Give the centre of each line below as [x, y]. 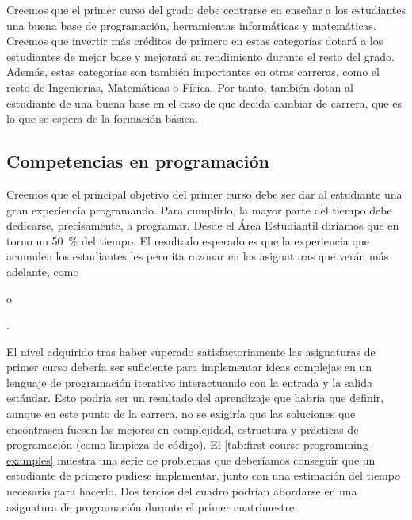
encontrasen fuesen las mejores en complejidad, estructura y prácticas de [183, 429]
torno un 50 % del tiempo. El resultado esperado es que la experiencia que [188, 240]
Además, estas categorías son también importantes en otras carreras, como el [193, 72]
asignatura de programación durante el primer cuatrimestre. [152, 506]
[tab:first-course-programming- [298, 444]
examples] [30, 459]
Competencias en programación [138, 161]
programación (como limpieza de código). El [114, 444]
